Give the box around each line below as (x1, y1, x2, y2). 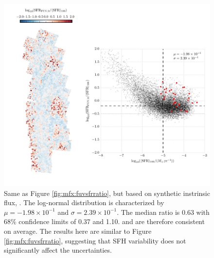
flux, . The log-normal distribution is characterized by (4, 197, 164, 208)
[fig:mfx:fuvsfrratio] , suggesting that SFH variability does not (4, 235, 186, 245)
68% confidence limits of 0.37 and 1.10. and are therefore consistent (4, 216, 205, 226)
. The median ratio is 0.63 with (117, 207, 210, 217)
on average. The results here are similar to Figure (4, 226, 152, 236)
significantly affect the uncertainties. (4, 245, 112, 255)
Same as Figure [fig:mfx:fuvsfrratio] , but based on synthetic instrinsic (4, 188, 210, 198)
